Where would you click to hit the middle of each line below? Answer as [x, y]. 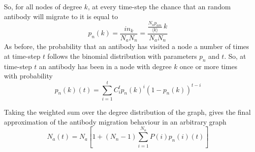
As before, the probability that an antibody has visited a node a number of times [127, 46]
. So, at [235, 56]
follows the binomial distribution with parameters [122, 56]
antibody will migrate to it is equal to [61, 16]
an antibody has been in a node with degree [105, 66]
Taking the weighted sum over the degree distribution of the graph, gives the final [127, 112]
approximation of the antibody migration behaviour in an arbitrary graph [115, 121]
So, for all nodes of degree [43, 6]
